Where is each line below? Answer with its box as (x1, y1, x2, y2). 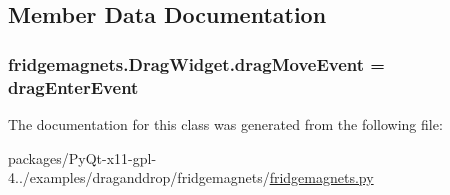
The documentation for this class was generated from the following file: (8, 113, 443, 134)
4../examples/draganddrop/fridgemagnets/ (8, 167, 270, 188)
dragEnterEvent (8, 74, 139, 99)
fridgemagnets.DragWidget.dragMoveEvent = (8, 51, 385, 76)
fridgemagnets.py (269, 167, 374, 188)
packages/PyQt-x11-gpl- (8, 147, 157, 168)
